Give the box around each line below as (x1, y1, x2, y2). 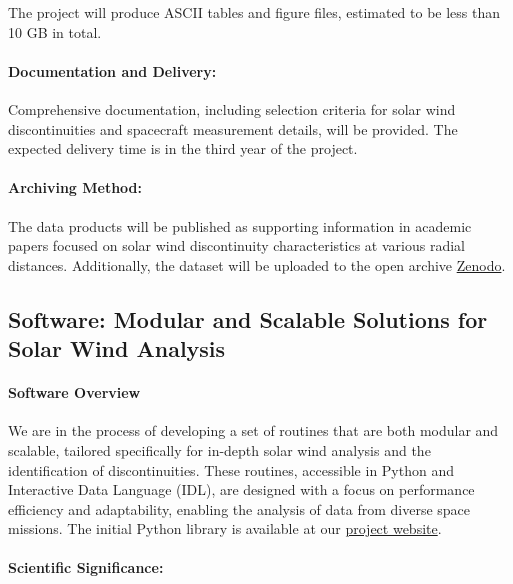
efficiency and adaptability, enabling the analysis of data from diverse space (8, 498, 471, 519)
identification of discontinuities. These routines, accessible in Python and (8, 459, 454, 480)
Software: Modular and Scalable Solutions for (8, 303, 488, 334)
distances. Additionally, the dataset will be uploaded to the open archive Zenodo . (8, 254, 506, 275)
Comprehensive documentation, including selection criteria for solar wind (8, 98, 456, 119)
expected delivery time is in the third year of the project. (8, 138, 358, 159)
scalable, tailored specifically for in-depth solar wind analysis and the (8, 439, 431, 460)
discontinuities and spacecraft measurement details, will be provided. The (8, 118, 458, 139)
